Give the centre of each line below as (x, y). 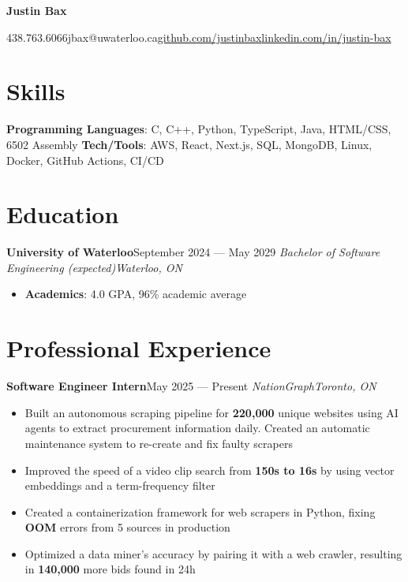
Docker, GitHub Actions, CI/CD (85, 160)
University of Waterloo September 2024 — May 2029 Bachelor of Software (193, 252)
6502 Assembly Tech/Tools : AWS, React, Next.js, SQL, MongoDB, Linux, (189, 144)
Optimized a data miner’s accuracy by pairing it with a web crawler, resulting (213, 553)
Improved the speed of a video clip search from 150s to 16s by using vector (210, 470)
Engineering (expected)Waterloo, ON (94, 267)
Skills (36, 91)
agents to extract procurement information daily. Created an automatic (197, 428)
